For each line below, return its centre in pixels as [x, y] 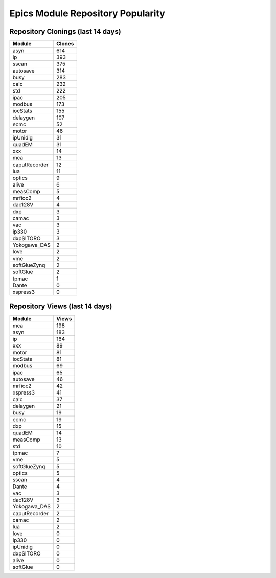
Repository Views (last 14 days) [61, 306]
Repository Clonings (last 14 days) [65, 31]
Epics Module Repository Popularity [87, 13]
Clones [65, 44]
